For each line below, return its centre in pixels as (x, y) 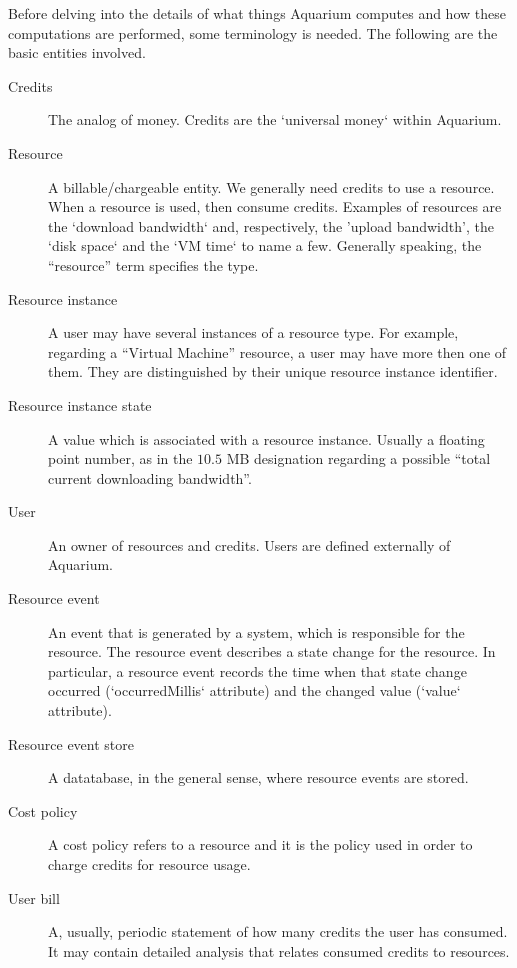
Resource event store (71, 743)
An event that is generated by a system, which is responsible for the (256, 631)
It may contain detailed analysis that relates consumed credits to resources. (279, 950)
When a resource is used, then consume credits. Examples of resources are (275, 206)
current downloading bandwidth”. (150, 477)
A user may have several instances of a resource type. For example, (253, 332)
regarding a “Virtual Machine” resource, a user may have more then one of (277, 351)
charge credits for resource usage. (149, 864)
